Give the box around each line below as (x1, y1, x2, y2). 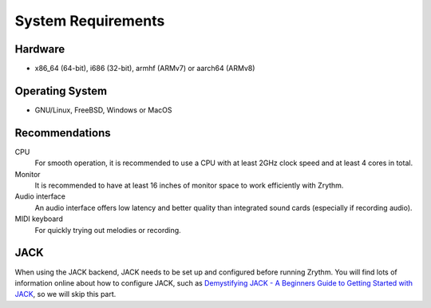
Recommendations (14, 126, 111, 140)
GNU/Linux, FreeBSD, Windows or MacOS (34, 105, 172, 115)
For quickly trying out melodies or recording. (34, 225, 181, 235)
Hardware (14, 42, 65, 56)
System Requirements (14, 12, 165, 30)
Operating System (14, 84, 108, 97)
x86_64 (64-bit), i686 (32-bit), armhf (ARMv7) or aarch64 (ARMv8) (34, 64, 255, 73)
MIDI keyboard (14, 214, 63, 223)
